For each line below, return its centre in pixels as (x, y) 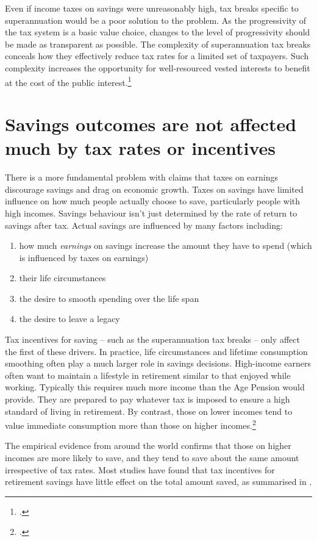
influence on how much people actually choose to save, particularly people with (153, 201)
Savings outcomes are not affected (151, 124)
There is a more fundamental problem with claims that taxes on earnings (142, 177)
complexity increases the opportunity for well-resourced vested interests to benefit (158, 67)
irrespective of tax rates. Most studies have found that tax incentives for (140, 469)
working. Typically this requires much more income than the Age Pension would (155, 387)
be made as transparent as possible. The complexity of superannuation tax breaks (158, 44)
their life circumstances (62, 278)
